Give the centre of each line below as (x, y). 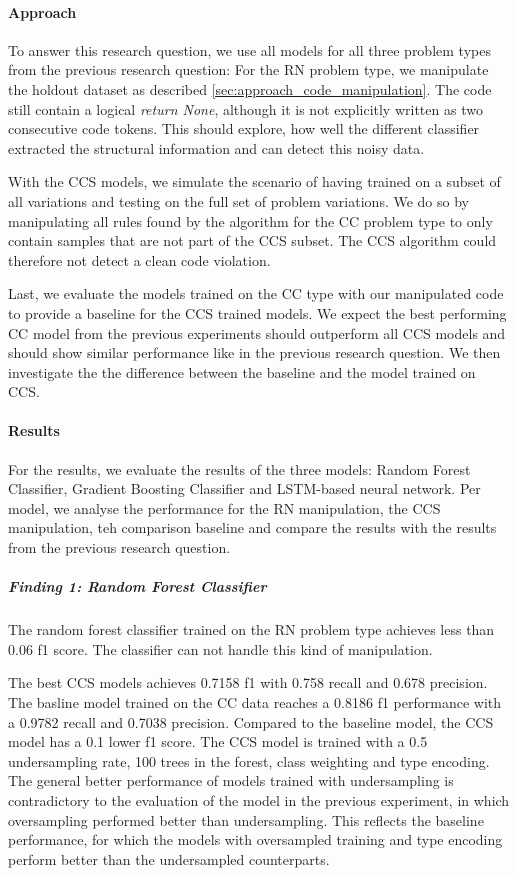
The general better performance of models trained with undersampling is (231, 780)
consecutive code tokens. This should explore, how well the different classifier (244, 128)
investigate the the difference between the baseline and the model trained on (242, 371)
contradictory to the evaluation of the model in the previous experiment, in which (259, 799)
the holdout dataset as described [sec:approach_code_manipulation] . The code (250, 88)
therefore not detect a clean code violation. (139, 259)
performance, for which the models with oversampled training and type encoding (255, 839)
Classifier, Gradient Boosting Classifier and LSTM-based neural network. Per (244, 488)
